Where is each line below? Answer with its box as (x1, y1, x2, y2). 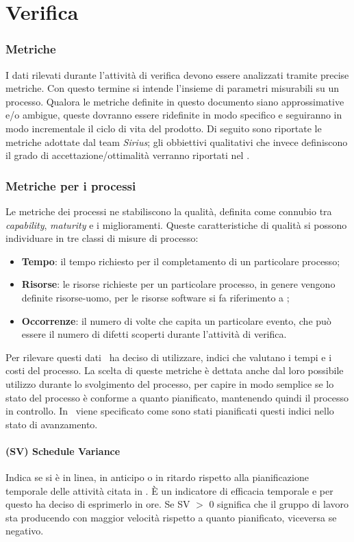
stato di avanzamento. (5, 417, 98, 431)
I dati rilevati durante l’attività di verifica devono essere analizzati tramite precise (5, 67, 349, 82)
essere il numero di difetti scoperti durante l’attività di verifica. (21, 327, 287, 341)
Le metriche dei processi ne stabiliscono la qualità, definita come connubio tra (5, 204, 332, 218)
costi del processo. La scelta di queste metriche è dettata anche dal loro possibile (5, 363, 344, 378)
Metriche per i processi (5, 177, 136, 194)
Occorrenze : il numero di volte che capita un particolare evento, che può (21, 313, 331, 328)
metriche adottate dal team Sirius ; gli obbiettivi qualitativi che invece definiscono (5, 134, 348, 149)
